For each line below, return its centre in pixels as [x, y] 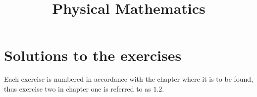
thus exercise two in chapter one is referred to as [77, 88]
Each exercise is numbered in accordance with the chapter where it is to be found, [129, 79]
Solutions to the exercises [93, 55]
